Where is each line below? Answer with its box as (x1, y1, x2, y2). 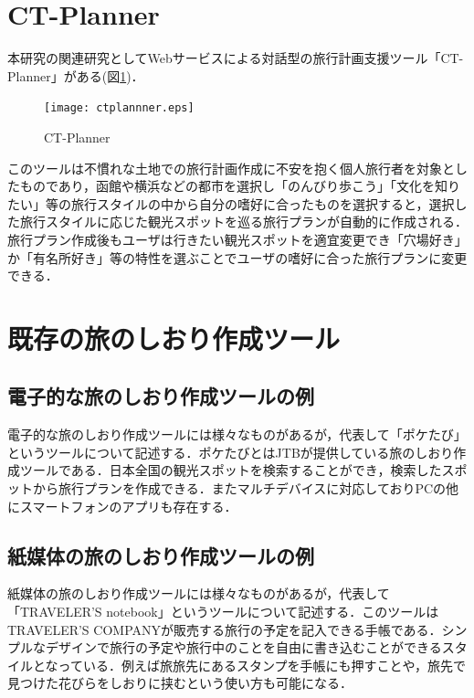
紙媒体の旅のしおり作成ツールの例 (7, 541, 314, 569)
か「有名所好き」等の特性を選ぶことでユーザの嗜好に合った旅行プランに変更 (7, 248, 468, 267)
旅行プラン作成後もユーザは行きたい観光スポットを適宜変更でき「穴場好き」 (7, 229, 468, 249)
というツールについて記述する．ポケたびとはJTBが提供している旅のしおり (7, 442, 454, 461)
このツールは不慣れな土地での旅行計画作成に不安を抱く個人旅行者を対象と (7, 158, 455, 177)
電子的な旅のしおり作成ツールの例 (7, 382, 314, 410)
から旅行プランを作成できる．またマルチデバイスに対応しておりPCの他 (32, 479, 459, 498)
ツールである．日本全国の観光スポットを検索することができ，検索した (19, 460, 442, 480)
